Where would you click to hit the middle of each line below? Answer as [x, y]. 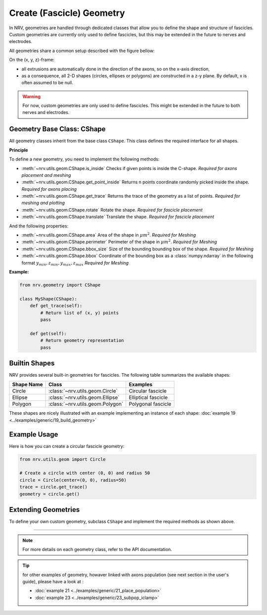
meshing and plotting [43, 203]
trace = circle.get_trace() [53, 487]
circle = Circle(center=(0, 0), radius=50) [73, 480]
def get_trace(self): [56, 306]
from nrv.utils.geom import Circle [63, 459]
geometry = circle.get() [50, 494]
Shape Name [27, 385]
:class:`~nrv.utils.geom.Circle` [83, 391]
